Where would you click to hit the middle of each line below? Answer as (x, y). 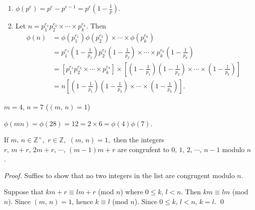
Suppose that (24, 192)
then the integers (139, 140)
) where (131, 192)
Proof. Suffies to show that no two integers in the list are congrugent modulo (119, 175)
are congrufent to (143, 149)
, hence (83, 201)
